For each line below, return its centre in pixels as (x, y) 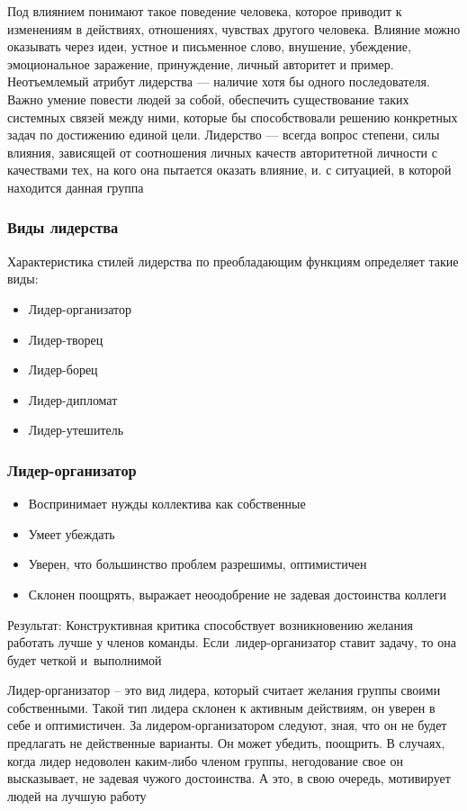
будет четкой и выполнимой (85, 659)
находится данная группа (76, 187)
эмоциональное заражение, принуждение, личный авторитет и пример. (201, 63)
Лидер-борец (63, 369)
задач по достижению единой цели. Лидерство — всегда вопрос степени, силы (224, 135)
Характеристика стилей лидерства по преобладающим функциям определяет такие (233, 261)
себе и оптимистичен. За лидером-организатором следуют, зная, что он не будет (227, 725)
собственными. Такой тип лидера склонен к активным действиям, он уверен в (221, 707)
